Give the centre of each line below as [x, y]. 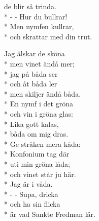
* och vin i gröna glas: [39, 113]
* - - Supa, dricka [31, 194]
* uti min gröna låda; [37, 163]
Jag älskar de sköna [35, 53]
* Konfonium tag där [37, 154]
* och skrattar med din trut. [48, 36]
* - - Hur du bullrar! [36, 16]
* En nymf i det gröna [39, 104]
